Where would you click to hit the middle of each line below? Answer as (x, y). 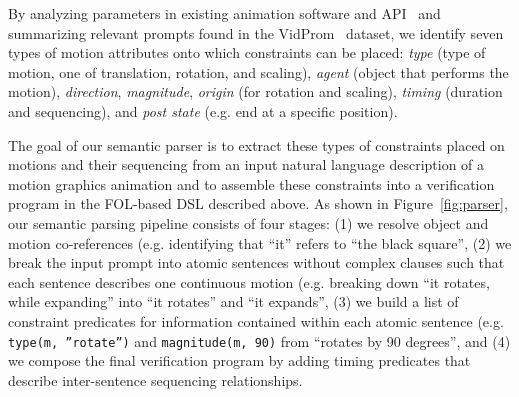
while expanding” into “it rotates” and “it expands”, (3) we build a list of (233, 301)
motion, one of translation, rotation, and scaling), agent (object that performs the (258, 71)
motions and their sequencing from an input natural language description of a (246, 164)
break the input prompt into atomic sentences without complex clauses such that (256, 262)
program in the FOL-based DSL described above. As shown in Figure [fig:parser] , (258, 203)
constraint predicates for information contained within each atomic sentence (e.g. (256, 320)
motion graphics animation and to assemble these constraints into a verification (251, 183)
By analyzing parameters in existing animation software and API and (224, 13)
